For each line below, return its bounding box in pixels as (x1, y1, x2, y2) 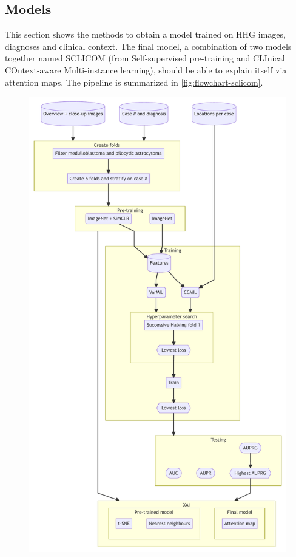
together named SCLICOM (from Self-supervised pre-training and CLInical (5, 52, 285, 64)
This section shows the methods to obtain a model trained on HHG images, (5, 28, 286, 41)
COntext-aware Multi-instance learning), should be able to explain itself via (5, 63, 287, 76)
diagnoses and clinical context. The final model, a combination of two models (5, 39, 292, 52)
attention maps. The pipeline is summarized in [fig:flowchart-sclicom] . (5, 75, 263, 88)
